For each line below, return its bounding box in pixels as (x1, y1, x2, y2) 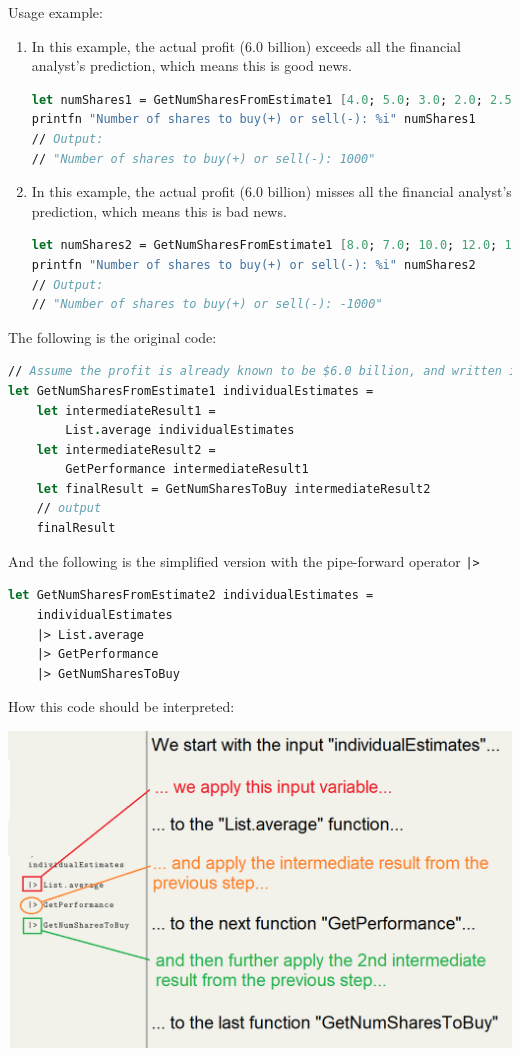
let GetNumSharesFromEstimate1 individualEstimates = (8, 383, 374, 398)
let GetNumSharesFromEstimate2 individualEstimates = (8, 588, 374, 603)
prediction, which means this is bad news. (31, 200, 287, 221)
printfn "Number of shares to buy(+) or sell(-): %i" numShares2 (31, 257, 476, 272)
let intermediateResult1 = (36, 403, 216, 418)
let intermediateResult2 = (36, 442, 216, 457)
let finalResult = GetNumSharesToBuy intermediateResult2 (36, 481, 431, 496)
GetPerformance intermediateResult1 (65, 462, 309, 477)
